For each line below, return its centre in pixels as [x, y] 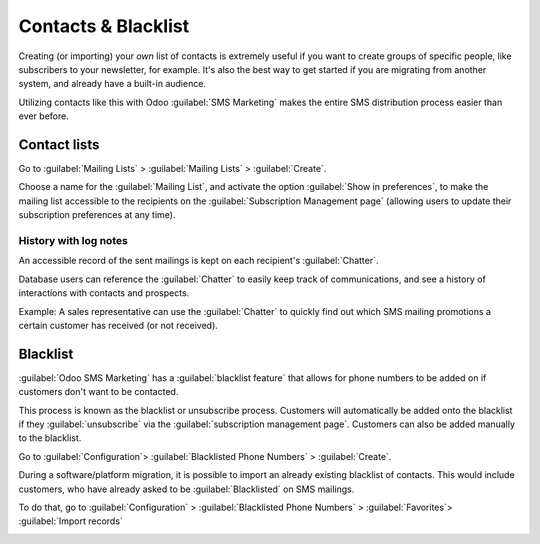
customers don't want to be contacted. [98, 392]
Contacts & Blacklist [104, 26]
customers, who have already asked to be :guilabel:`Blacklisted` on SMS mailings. [186, 489]
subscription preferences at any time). [97, 215]
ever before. [43, 116]
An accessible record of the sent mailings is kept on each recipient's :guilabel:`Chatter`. [198, 261]
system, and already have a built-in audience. [112, 84]
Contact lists [59, 144]
